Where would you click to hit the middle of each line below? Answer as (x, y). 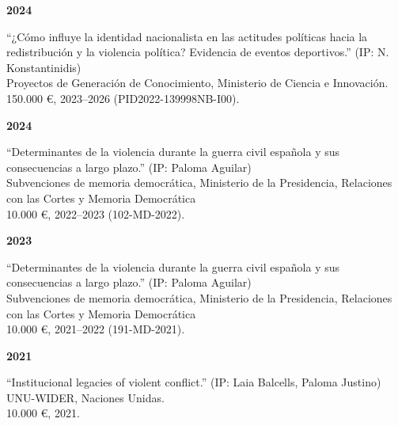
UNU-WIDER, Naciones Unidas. (85, 397)
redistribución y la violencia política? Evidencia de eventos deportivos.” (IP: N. (198, 52)
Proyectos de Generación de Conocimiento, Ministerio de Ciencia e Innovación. (197, 83)
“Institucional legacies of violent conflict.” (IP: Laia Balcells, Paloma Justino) (194, 382)
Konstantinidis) (44, 67)
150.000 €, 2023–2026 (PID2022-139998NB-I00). (123, 98)
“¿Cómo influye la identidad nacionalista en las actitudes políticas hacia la (187, 36)
